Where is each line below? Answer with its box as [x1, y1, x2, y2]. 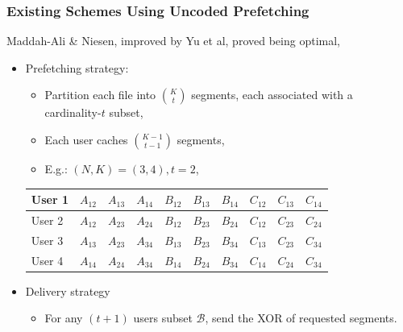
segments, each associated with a [191, 86, 353, 103]
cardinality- [44, 104, 102, 121]
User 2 [31, 211, 64, 228]
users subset [133, 309, 193, 326]
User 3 [31, 231, 64, 248]
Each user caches [44, 131, 128, 147]
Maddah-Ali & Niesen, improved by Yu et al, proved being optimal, [6, 32, 340, 49]
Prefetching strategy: [25, 59, 129, 76]
